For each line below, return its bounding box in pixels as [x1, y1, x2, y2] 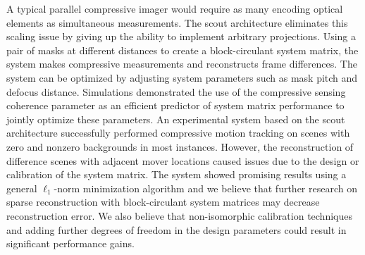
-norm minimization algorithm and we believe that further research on [54, 180, 357, 195]
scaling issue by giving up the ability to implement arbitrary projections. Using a [6, 29, 357, 44]
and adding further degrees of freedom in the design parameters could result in [6, 222, 347, 237]
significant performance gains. [6, 236, 135, 251]
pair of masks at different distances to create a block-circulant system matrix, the [6, 42, 359, 57]
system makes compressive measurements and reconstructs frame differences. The [6, 56, 357, 71]
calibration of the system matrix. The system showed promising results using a [6, 167, 347, 182]
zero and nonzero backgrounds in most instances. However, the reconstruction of [6, 139, 354, 154]
